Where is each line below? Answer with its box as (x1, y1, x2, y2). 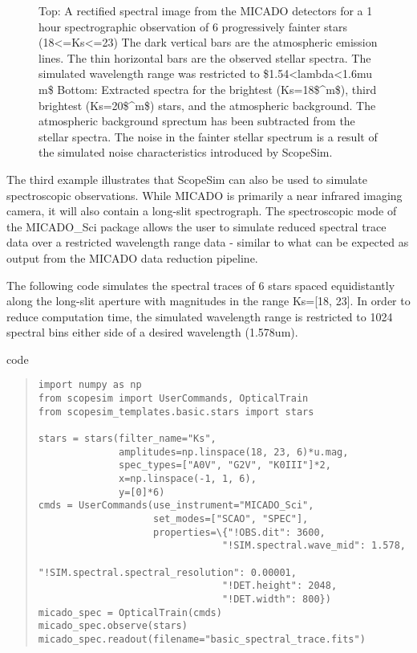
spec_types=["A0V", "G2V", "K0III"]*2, (119, 459, 331, 471)
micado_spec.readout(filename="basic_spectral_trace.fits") (38, 633, 366, 645)
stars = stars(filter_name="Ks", (38, 433, 217, 445)
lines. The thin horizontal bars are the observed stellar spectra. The (38, 49, 371, 66)
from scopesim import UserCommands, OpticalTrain (38, 393, 309, 405)
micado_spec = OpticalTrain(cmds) (38, 606, 222, 618)
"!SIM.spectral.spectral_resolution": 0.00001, (38, 566, 297, 578)
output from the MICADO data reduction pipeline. (6, 249, 258, 266)
